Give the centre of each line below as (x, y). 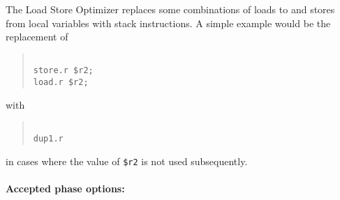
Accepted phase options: (65, 188)
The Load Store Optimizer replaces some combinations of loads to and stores (170, 9)
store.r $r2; (63, 71)
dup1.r (48, 139)
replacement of (37, 37)
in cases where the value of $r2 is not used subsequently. (127, 161)
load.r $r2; (61, 83)
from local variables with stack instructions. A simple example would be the (168, 23)
